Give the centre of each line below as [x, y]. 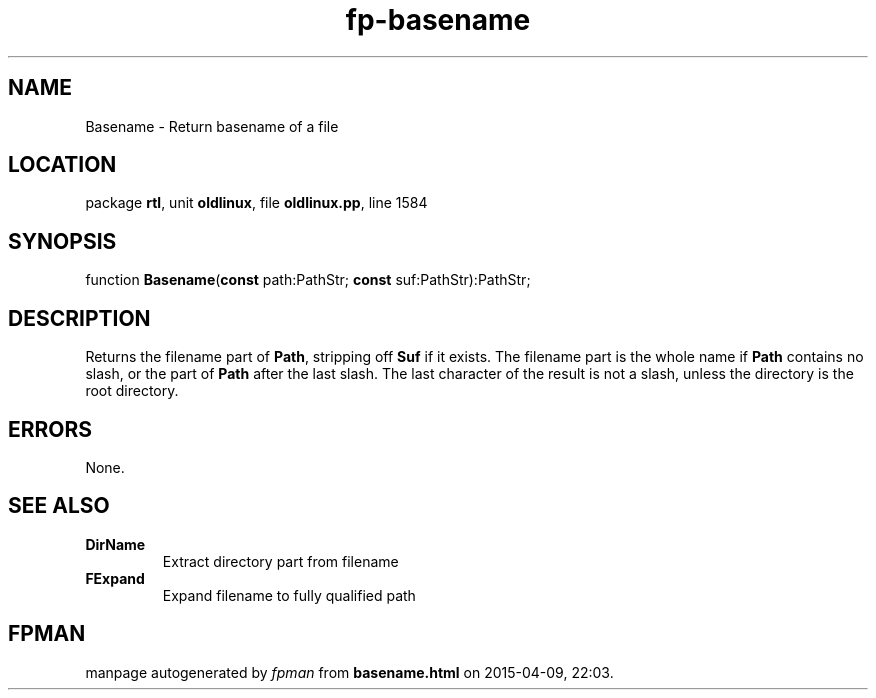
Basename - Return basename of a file [212, 126]
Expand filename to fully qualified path [289, 595]
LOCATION [62, 165]
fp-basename [438, 20]
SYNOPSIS [62, 241]
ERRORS [50, 429]
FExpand [115, 578]
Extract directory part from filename [280, 561]
